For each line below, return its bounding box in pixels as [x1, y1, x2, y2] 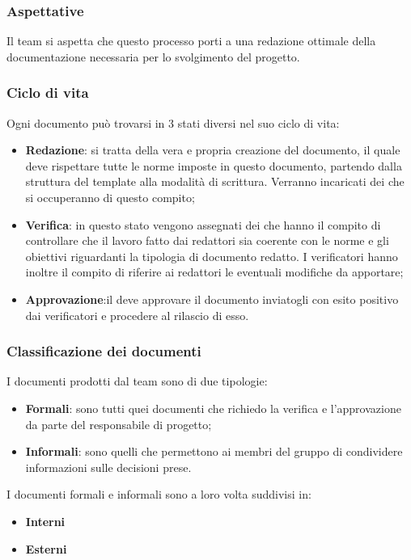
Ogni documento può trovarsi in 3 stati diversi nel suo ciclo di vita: [6, 114, 340, 131]
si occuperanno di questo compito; [25, 189, 195, 205]
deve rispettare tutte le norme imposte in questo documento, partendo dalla [25, 157, 402, 174]
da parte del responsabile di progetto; [25, 415, 212, 432]
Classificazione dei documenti [6, 341, 201, 361]
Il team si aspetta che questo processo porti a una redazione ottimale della [6, 32, 376, 49]
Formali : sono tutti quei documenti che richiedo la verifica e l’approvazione [25, 399, 401, 416]
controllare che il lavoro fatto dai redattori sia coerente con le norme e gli [25, 232, 389, 249]
